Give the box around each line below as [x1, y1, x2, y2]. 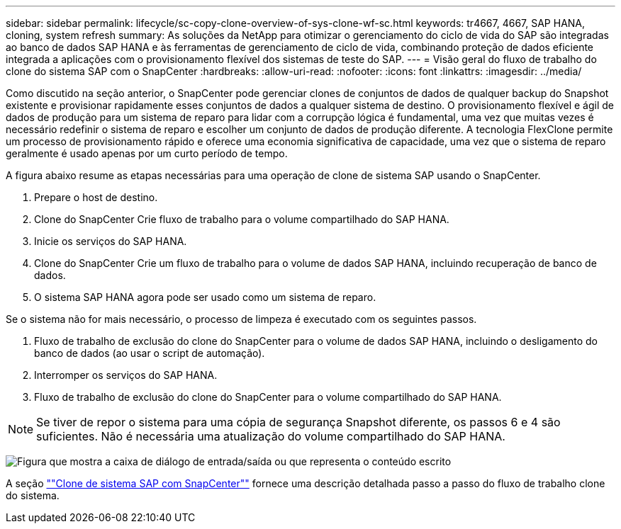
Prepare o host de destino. [34, 191, 158, 203]
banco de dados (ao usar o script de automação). [34, 347, 265, 359]
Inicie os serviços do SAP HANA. [34, 235, 187, 247]
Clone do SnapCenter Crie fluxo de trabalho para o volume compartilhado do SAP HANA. [34, 213, 449, 225]
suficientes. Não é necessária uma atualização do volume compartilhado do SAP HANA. [36, 429, 505, 443]
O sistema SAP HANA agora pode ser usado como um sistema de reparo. [34, 291, 376, 303]
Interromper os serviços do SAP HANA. [34, 369, 218, 381]
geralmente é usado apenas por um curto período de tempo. [6, 147, 288, 159]
